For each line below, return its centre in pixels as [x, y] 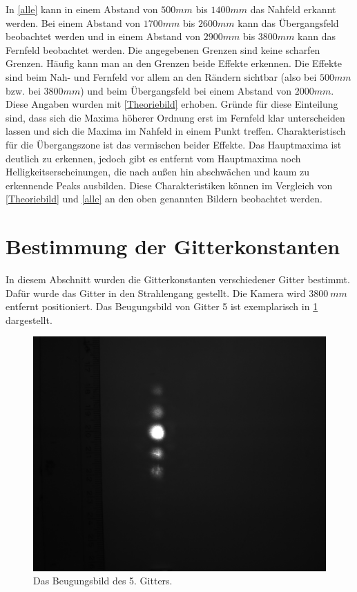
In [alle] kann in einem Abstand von [82, 9]
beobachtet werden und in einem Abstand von [103, 36]
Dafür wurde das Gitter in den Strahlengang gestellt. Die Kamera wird [156, 293]
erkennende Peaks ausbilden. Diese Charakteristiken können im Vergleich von [169, 185]
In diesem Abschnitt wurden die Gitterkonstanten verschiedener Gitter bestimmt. [178, 279]
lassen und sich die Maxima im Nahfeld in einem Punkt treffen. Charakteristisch [176, 131]
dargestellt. [29, 319]
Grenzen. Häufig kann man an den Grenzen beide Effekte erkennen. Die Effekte [174, 63]
